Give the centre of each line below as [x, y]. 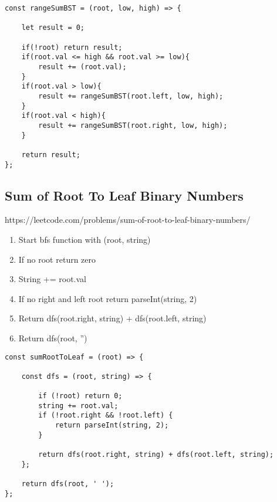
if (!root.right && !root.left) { [106, 415]
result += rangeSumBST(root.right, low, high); [133, 125]
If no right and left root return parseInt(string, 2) [108, 298]
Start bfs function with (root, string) [85, 239]
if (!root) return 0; [80, 396]
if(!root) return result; [72, 47]
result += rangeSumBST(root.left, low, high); [131, 96]
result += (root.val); [82, 67]
